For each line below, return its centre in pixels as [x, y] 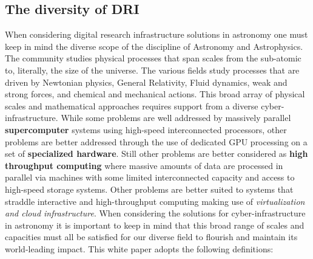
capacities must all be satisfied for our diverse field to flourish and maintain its [151, 237]
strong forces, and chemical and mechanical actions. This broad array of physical [155, 94]
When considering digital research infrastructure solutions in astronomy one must [156, 34]
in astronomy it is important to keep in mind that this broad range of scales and [155, 225]
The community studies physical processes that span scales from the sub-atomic [153, 58]
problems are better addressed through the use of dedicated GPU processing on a [156, 141]
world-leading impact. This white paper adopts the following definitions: [139, 248]
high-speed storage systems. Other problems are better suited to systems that [149, 189]
